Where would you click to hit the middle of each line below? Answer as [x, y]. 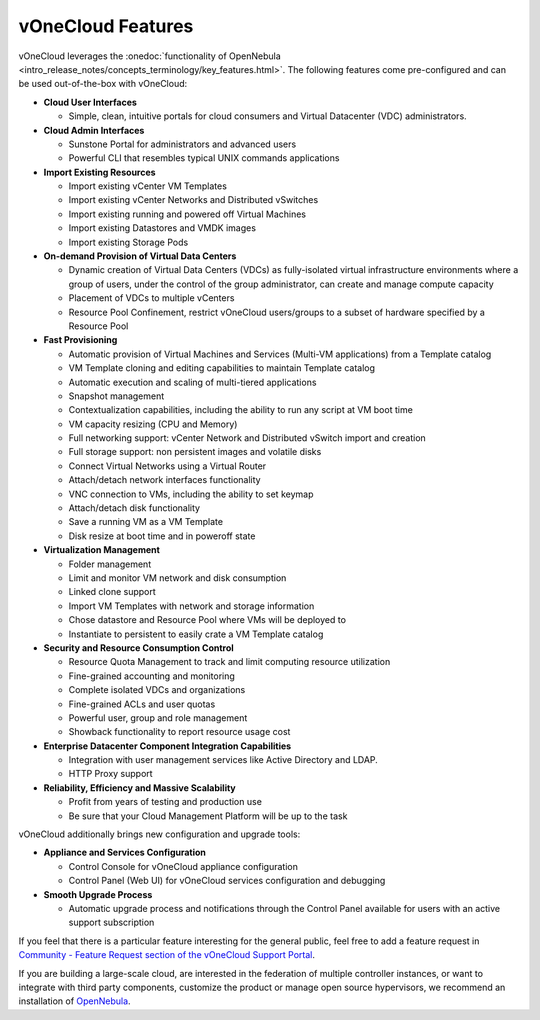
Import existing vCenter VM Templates [147, 186]
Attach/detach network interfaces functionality [164, 480]
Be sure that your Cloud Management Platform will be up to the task [208, 816]
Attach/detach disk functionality [134, 508]
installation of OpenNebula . [74, 1001]
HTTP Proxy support [111, 774]
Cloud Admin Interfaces [94, 130]
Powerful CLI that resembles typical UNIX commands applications [204, 158]
